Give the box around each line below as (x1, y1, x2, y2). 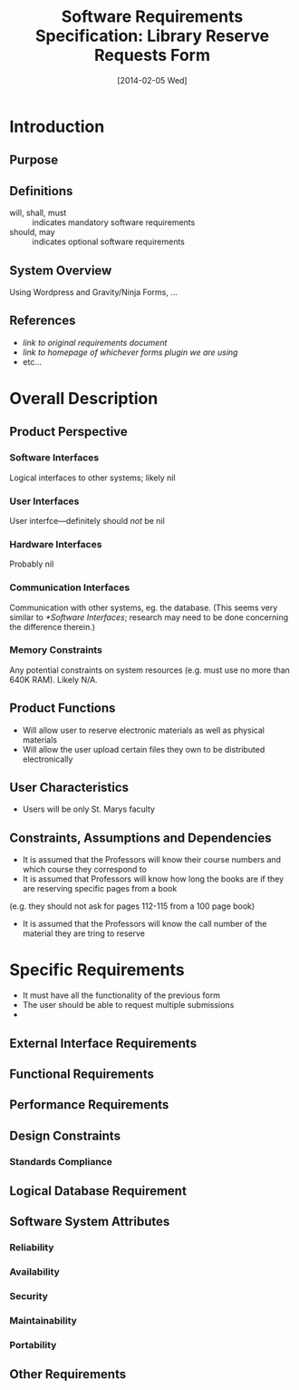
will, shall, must (9, 207, 67, 219)
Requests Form (93, 45, 211, 65)
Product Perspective (9, 424, 129, 439)
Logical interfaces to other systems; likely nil (9, 472, 176, 483)
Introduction (9, 116, 105, 137)
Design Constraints (9, 1128, 121, 1143)
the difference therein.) (9, 621, 96, 632)
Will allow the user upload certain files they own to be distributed (22, 744, 265, 754)
